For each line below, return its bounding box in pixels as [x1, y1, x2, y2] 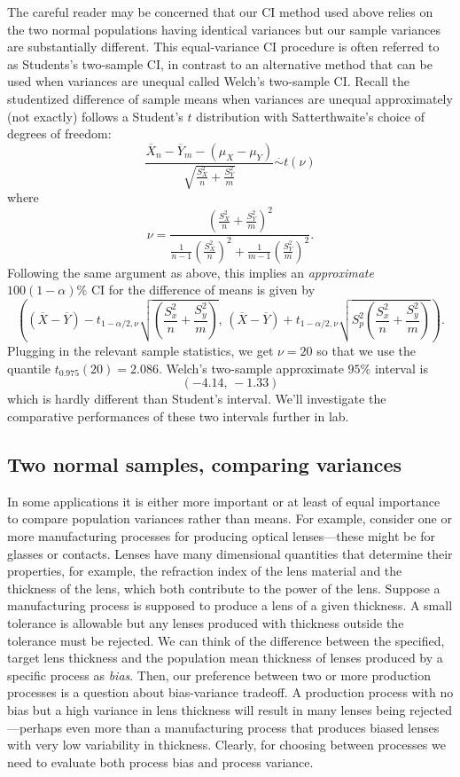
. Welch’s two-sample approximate [158, 358, 344, 377]
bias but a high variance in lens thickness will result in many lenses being [7, 700, 406, 718]
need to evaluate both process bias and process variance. [7, 752, 314, 771]
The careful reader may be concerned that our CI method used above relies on [7, 3, 433, 20]
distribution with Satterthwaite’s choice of [196, 106, 425, 125]
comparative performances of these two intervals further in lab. [7, 406, 349, 425]
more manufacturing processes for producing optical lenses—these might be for [7, 526, 435, 545]
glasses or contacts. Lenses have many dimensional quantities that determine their [7, 544, 453, 562]
